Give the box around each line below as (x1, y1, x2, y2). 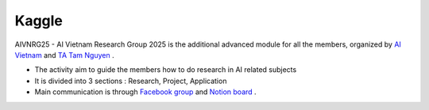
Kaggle (14, 12, 64, 29)
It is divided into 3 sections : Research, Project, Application (34, 76, 227, 85)
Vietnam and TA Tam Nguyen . (14, 50, 114, 59)
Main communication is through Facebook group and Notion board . (34, 87, 257, 97)
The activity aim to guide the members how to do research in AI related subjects (34, 65, 297, 74)
